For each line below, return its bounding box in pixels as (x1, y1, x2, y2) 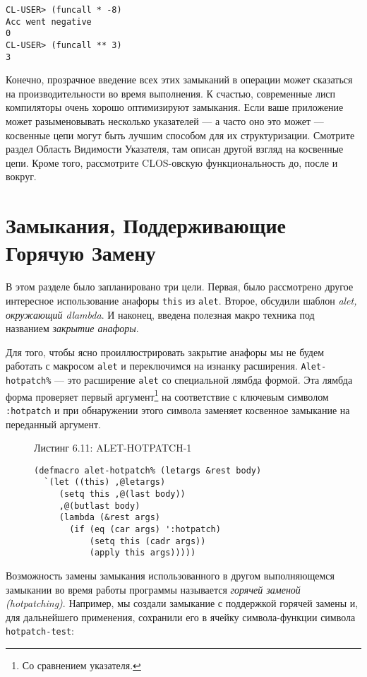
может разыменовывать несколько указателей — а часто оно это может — (6, 114, 324, 129)
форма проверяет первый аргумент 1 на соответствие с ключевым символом (6, 387, 329, 404)
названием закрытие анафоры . (6, 321, 139, 336)
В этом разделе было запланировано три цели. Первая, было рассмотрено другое (6, 279, 354, 294)
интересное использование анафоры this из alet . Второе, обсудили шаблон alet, (6, 293, 357, 307)
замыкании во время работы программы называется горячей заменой (6, 582, 301, 596)
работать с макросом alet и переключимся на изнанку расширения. (6, 358, 298, 373)
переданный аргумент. (6, 416, 101, 431)
